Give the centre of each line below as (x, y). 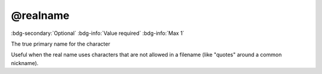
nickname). (25, 63)
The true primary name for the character (61, 44)
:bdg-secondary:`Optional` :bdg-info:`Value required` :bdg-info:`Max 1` (98, 33)
